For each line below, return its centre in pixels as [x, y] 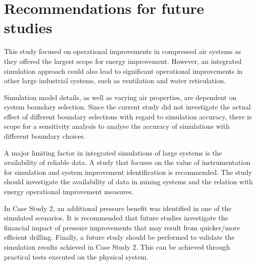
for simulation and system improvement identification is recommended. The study [128, 172]
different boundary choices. [45, 136]
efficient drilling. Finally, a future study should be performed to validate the [119, 237]
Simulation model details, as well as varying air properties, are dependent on [120, 97]
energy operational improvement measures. [69, 191]
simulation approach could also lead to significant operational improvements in [123, 71]
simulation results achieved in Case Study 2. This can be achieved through [117, 247]
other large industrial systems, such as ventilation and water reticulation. [115, 80]
